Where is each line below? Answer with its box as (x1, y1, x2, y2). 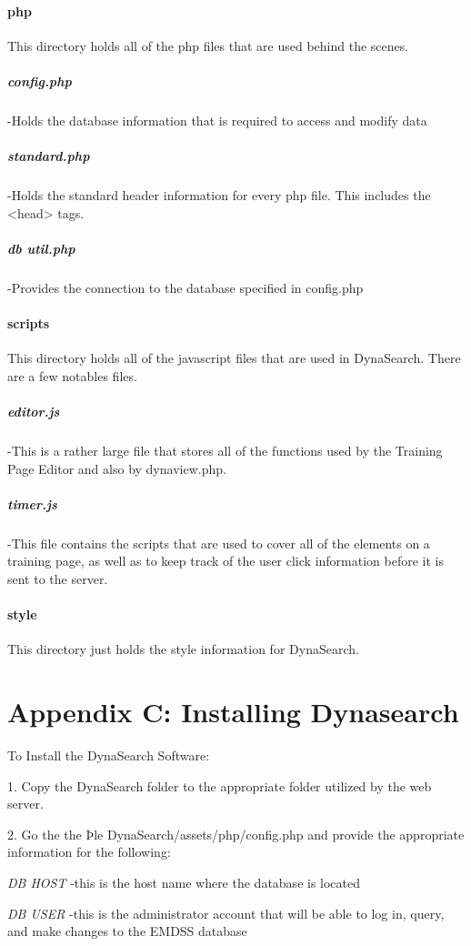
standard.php (7, 146, 90, 166)
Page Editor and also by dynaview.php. (7, 458, 226, 478)
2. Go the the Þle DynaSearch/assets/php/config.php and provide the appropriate (7, 824, 465, 843)
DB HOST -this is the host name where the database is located (7, 873, 361, 892)
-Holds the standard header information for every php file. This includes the (7, 186, 431, 205)
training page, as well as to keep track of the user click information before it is (7, 551, 444, 570)
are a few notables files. (7, 366, 137, 385)
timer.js (7, 494, 57, 513)
